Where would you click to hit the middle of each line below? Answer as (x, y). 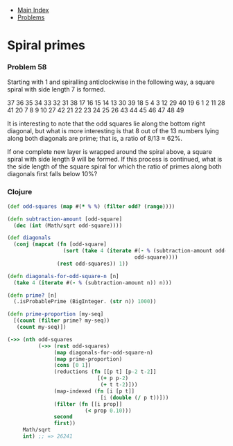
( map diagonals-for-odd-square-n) (104, 352)
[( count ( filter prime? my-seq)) (62, 321)
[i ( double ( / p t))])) (135, 397)
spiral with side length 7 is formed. (57, 89)
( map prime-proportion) (88, 359)
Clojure (20, 192)
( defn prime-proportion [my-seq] (55, 314)
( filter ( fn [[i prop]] (88, 404)
